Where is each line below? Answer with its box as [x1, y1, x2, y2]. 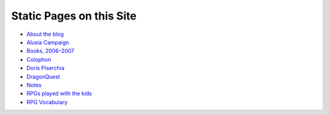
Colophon [26, 55, 51, 63]
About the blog [26, 30, 64, 38]
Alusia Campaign [26, 38, 69, 46]
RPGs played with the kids [26, 90, 93, 97]
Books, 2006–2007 [26, 47, 74, 55]
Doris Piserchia [26, 64, 65, 72]
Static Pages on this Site [11, 9, 137, 23]
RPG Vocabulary [26, 98, 68, 106]
